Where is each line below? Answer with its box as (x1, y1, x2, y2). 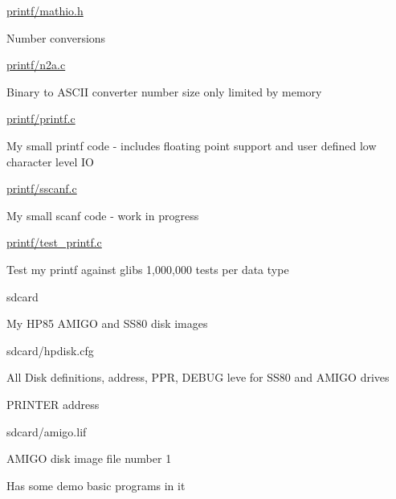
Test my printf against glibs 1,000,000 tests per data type (6, 260, 289, 277)
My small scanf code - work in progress (6, 207, 199, 223)
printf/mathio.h (6, 2, 84, 18)
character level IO (6, 153, 94, 170)
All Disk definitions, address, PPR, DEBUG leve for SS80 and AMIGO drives (6, 369, 390, 386)
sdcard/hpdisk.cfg (6, 342, 94, 358)
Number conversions (6, 29, 106, 46)
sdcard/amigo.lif (6, 423, 87, 440)
